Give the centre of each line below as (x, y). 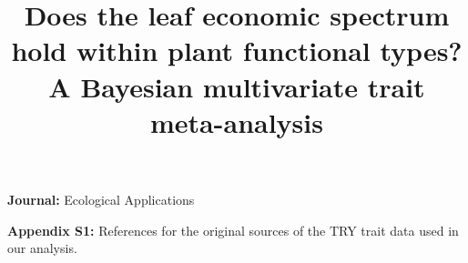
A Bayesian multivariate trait (237, 86)
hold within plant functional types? (237, 51)
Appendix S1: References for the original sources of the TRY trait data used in (233, 230)
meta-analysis (237, 121)
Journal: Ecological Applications (101, 199)
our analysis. (42, 248)
